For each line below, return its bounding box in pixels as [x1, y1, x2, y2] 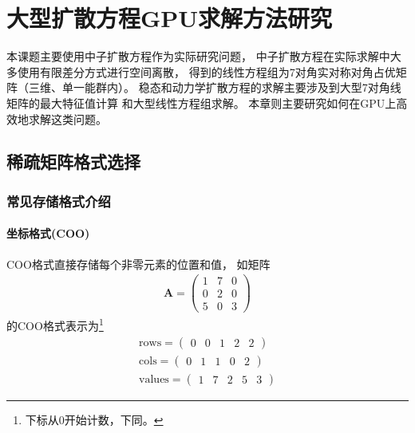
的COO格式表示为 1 [6, 315, 104, 333]
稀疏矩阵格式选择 [6, 149, 140, 174]
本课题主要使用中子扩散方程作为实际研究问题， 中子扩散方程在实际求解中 [6, 48, 390, 65]
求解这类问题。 [28, 110, 107, 127]
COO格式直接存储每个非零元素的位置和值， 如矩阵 [6, 255, 271, 272]
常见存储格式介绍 [6, 191, 111, 211]
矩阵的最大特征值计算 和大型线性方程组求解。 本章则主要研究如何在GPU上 [6, 94, 397, 111]
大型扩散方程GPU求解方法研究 [6, 2, 333, 34]
